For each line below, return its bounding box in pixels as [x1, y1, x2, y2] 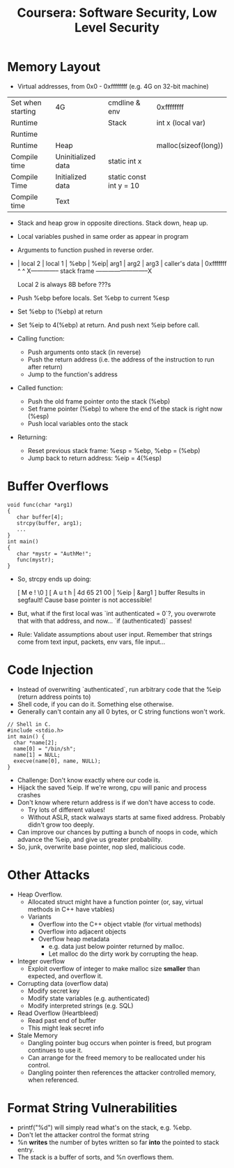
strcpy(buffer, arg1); [16, 519, 82, 526]
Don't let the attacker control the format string [17, 1130, 150, 1139]
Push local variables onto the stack [27, 419, 129, 427]
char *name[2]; [13, 739, 58, 746]
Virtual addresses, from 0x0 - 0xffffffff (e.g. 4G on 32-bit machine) [17, 82, 209, 90]
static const [107, 172, 146, 182]
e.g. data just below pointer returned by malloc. [48, 942, 185, 950]
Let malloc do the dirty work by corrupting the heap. [48, 949, 198, 958]
